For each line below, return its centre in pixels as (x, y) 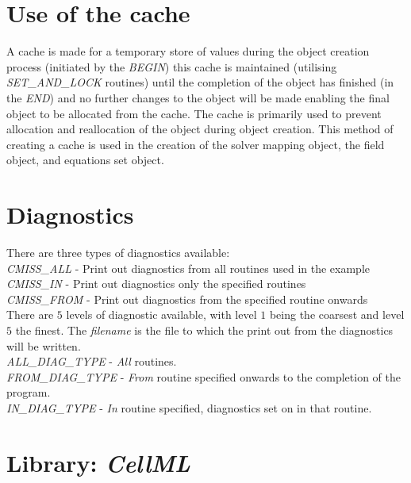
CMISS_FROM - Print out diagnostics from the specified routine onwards (187, 299)
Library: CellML (98, 462)
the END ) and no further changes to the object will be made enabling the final (198, 97)
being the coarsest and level (337, 314)
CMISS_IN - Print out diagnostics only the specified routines (156, 284)
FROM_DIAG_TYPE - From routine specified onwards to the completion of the (204, 376)
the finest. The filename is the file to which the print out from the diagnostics (204, 330)
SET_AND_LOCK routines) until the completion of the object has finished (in (200, 82)
